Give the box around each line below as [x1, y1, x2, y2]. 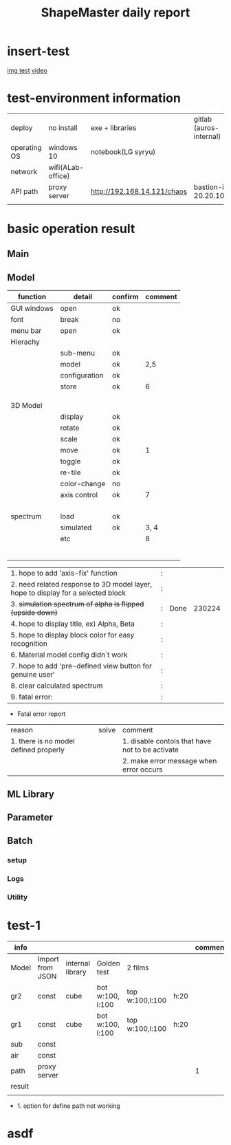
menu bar [10, 326, 42, 336]
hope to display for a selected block [10, 588, 126, 598]
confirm [112, 292, 139, 302]
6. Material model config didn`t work [10, 650, 129, 659]
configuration [60, 371, 104, 380]
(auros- [193, 122, 220, 132]
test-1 [7, 918, 41, 933]
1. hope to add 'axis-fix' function [10, 569, 118, 578]
